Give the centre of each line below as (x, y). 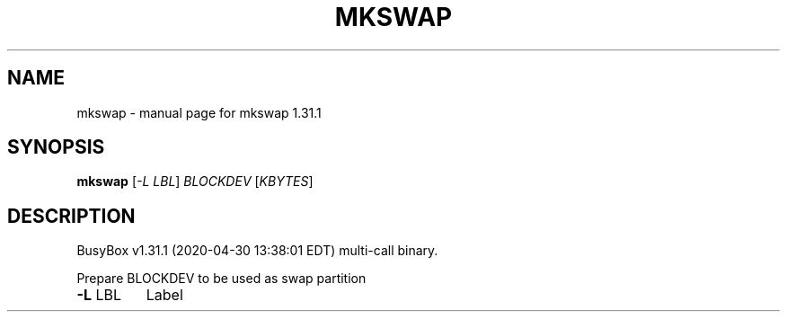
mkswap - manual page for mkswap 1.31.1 (199, 112)
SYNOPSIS (56, 147)
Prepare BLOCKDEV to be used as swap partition (221, 279)
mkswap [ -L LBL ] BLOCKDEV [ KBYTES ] (195, 182)
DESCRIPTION (71, 216)
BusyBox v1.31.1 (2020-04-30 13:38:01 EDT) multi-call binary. (257, 251)
